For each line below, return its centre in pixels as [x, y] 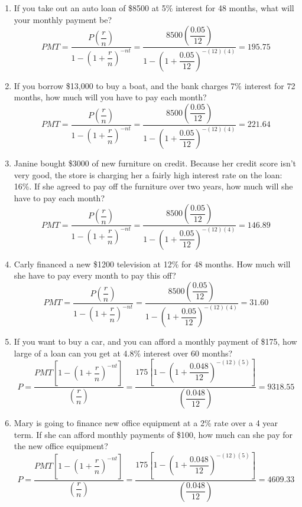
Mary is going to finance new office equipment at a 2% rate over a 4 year [146, 423]
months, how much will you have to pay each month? [110, 97]
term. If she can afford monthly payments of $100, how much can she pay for [153, 434]
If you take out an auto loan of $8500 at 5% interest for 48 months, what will [154, 8]
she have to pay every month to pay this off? [95, 275]
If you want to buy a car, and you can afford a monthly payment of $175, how [155, 341]
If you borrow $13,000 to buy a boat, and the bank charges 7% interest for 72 [155, 85]
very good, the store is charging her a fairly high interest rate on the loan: [148, 174]
